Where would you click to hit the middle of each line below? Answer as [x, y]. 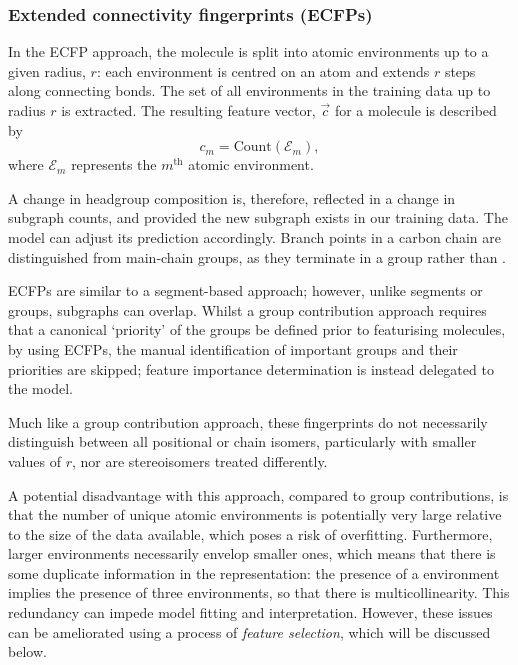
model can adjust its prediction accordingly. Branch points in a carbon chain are [254, 236]
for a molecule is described [415, 110]
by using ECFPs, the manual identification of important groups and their [233, 348]
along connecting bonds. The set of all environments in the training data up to [249, 90]
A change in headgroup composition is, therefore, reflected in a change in [232, 197]
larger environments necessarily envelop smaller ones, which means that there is [252, 553]
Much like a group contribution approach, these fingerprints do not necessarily [248, 421]
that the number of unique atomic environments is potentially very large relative [255, 514]
